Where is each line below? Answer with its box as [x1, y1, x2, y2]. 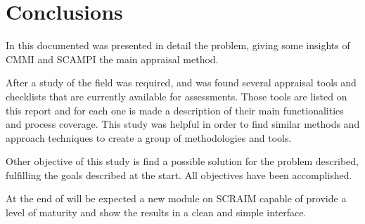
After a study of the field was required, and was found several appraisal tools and [6, 75, 357, 90]
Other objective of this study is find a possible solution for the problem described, [6, 154, 359, 169]
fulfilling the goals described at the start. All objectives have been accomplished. [6, 167, 352, 182]
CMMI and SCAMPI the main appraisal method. [6, 51, 219, 66]
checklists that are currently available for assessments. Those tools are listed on [6, 88, 347, 103]
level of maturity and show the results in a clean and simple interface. [6, 205, 307, 220]
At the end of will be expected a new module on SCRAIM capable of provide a [6, 191, 347, 206]
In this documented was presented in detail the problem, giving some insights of [6, 38, 350, 53]
